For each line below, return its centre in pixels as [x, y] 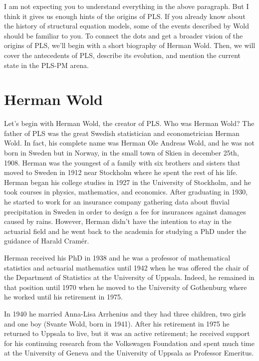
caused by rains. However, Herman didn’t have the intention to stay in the [118, 221]
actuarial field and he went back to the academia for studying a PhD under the [125, 231]
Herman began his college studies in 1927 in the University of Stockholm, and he [128, 182]
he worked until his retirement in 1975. [63, 297]
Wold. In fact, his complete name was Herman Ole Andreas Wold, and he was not [129, 143]
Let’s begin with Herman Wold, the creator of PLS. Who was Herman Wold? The [129, 123]
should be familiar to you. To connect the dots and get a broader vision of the [124, 35]
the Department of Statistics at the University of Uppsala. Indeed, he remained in [129, 277]
